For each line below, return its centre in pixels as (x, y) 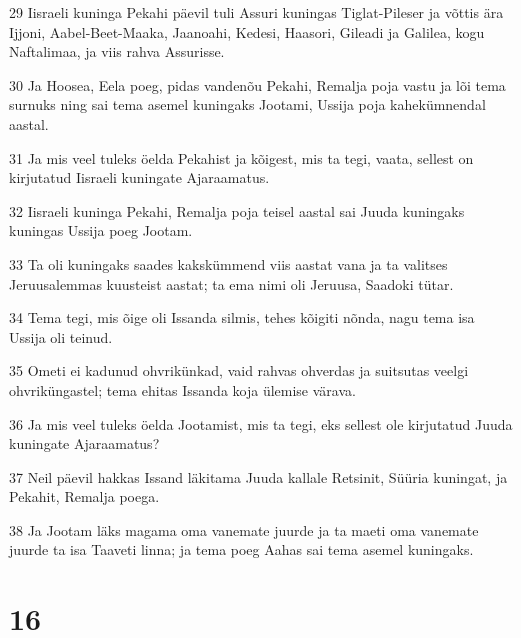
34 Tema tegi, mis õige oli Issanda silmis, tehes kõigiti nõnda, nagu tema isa (242, 317)
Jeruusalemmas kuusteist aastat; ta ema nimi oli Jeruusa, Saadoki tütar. (231, 283)
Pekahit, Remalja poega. (84, 496)
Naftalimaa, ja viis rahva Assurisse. (117, 51)
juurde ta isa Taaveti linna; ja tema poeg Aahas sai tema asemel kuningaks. (241, 549)
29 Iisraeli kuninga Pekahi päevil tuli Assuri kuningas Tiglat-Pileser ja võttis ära (256, 12)
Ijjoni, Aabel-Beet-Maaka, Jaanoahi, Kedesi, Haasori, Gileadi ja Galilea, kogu (247, 31)
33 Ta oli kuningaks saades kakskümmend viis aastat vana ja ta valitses (228, 263)
